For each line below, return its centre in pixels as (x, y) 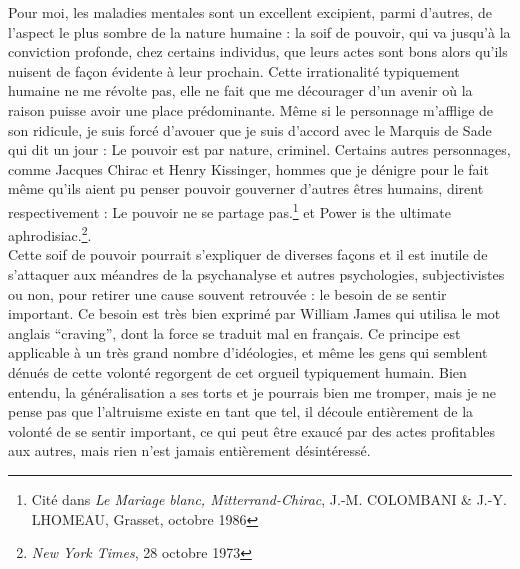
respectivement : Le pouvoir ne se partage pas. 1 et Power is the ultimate (229, 210)
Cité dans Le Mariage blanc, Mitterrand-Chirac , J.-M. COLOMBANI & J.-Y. (269, 498)
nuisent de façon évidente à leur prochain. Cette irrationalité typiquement (234, 70)
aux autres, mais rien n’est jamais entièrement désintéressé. (189, 450)
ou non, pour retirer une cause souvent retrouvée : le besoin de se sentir (227, 293)
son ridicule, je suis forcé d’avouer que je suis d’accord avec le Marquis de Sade (250, 129)
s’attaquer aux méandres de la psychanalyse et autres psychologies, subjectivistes (256, 274)
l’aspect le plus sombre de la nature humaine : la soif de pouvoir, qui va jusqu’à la (259, 31)
